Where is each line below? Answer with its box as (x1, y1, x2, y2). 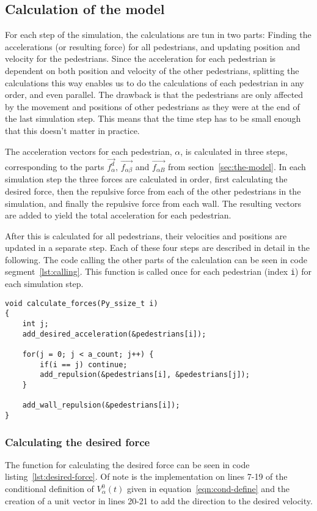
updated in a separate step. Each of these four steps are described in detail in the (5, 241, 310, 254)
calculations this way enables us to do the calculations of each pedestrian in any (5, 76, 304, 89)
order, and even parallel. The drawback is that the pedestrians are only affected (5, 88, 304, 101)
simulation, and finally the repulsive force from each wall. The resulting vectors (5, 196, 302, 209)
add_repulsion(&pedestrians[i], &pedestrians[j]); (40, 370, 250, 379)
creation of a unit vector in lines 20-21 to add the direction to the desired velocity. (5, 494, 313, 507)
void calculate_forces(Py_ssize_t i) (5, 299, 158, 308)
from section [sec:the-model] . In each (168, 160, 306, 173)
